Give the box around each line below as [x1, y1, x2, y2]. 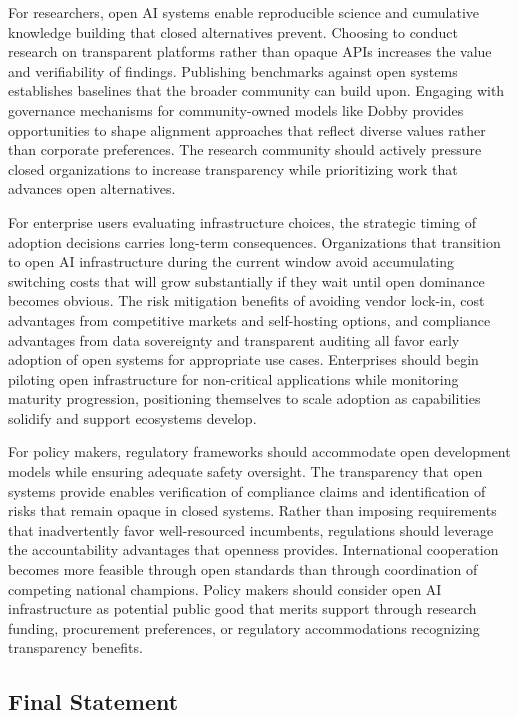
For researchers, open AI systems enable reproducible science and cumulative [8, 2, 480, 22]
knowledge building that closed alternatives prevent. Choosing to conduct [8, 21, 458, 42]
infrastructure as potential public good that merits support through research [8, 598, 477, 619]
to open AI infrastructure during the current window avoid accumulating [8, 251, 455, 272]
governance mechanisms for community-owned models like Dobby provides [8, 99, 464, 120]
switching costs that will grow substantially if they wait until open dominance [8, 270, 485, 291]
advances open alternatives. [8, 178, 176, 199]
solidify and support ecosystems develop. [8, 407, 257, 428]
